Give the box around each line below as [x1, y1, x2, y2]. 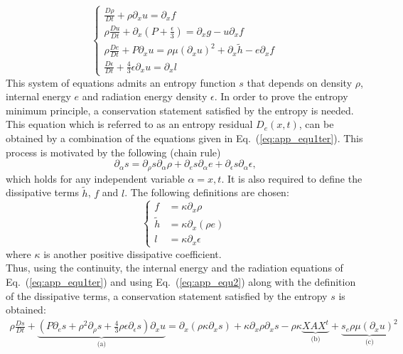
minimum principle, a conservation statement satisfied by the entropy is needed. [6, 102, 354, 117]
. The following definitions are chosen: [124, 185, 289, 200]
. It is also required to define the [221, 171, 362, 186]
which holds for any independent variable [6, 171, 185, 186]
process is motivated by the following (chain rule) [6, 144, 221, 159]
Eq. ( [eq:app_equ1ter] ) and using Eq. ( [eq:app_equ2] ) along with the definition [6, 274, 356, 289]
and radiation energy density [82, 89, 208, 104]
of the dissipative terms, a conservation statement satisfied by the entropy [6, 288, 328, 303]
